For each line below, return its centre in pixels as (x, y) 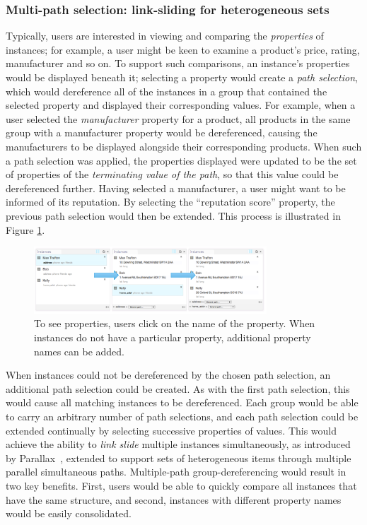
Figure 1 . (25, 229)
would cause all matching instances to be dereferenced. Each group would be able (182, 402)
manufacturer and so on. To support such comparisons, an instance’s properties (178, 63)
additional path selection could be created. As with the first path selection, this (178, 388)
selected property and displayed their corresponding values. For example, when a (181, 105)
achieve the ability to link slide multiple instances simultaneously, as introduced (178, 444)
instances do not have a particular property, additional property (173, 337)
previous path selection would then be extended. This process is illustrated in (173, 215)
